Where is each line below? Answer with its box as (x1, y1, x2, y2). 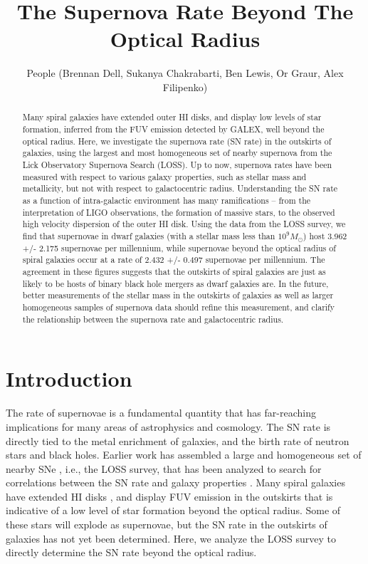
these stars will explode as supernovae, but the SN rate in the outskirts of (6, 517, 327, 532)
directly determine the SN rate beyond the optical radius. (6, 545, 257, 560)
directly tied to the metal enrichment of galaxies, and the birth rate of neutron (6, 433, 349, 448)
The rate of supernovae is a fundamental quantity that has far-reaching (6, 405, 316, 420)
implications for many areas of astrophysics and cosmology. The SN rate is (6, 419, 331, 434)
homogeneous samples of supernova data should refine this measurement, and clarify (22, 301, 335, 313)
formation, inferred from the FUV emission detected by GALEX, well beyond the (22, 122, 325, 135)
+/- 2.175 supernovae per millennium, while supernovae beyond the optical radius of (22, 241, 336, 254)
